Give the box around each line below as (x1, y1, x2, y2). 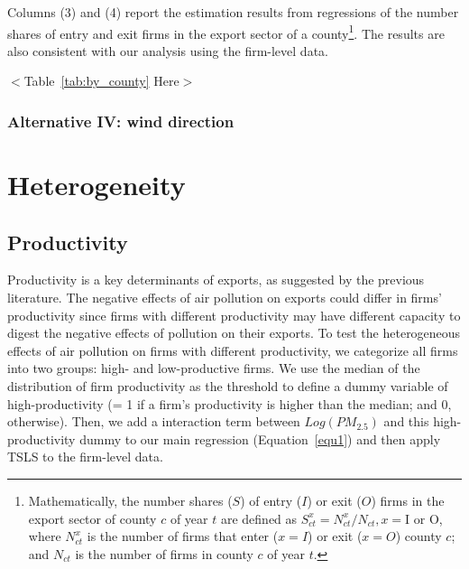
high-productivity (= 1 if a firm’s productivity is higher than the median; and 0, (7, 394, 452, 413)
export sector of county (28, 508, 157, 527)
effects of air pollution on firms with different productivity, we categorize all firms (7, 340, 458, 359)
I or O (405, 513, 439, 527)
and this (383, 412, 429, 431)
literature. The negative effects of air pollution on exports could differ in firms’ (7, 288, 442, 307)
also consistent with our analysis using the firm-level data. (7, 41, 328, 60)
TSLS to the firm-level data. (7, 447, 163, 466)
